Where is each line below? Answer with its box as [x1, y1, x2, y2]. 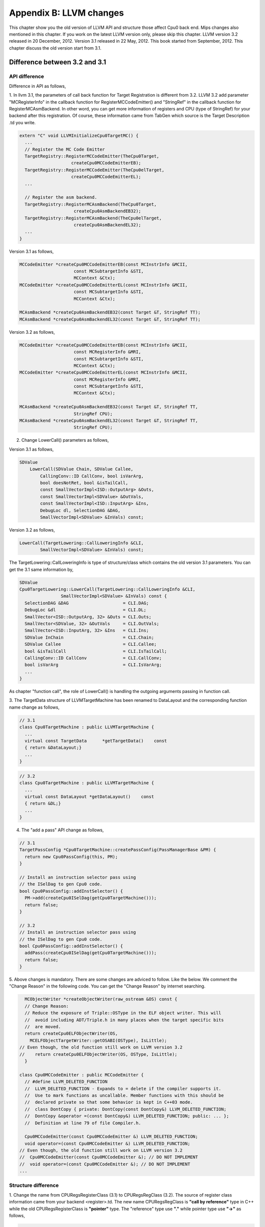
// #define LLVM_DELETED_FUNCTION [25, 1079, 108, 1085]
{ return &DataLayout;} [25, 745, 82, 750]
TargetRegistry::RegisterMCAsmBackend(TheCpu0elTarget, [25, 215, 162, 221]
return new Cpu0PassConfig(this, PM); [25, 854, 118, 859]
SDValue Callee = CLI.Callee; [25, 641, 157, 647]
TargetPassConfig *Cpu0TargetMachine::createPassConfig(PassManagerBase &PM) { [19, 847, 216, 853]
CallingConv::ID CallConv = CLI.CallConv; [25, 655, 162, 661]
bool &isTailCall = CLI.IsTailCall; [25, 648, 167, 654]
